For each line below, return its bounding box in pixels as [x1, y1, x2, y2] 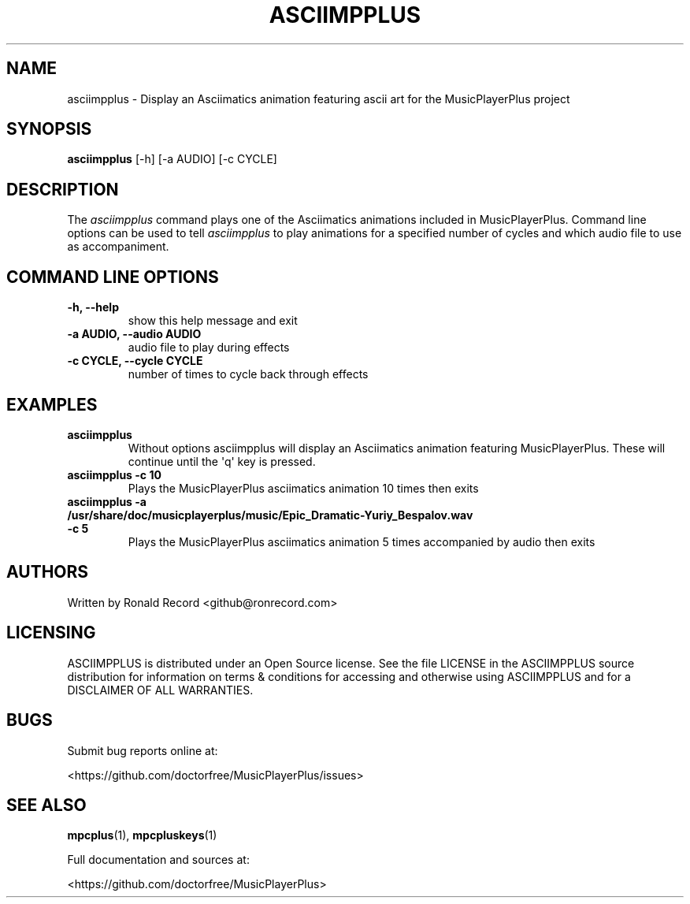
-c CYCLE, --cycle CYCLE [67, 354, 203, 368]
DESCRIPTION [6, 179, 119, 199]
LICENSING [6, 623, 96, 643]
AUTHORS [6, 562, 89, 582]
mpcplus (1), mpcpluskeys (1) [67, 828, 217, 843]
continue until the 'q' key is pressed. [128, 454, 316, 468]
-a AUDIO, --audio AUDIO [67, 327, 202, 341]
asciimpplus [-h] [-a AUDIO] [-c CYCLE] [67, 152, 277, 166]
